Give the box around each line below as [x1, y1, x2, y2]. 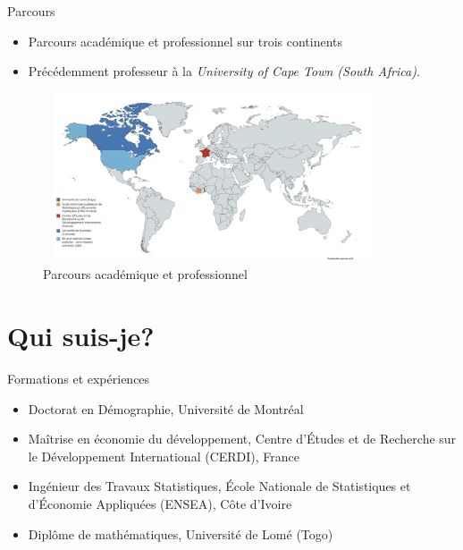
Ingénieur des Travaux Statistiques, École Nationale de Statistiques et [28, 477, 411, 495]
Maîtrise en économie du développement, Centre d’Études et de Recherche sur [28, 429, 457, 448]
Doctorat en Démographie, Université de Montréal [28, 399, 304, 418]
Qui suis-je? [7, 317, 155, 354]
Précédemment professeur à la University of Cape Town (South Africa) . [28, 62, 420, 80]
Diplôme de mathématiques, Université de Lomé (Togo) [28, 524, 333, 543]
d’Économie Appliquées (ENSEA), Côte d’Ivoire [28, 495, 292, 513]
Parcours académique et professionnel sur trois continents [28, 31, 343, 50]
